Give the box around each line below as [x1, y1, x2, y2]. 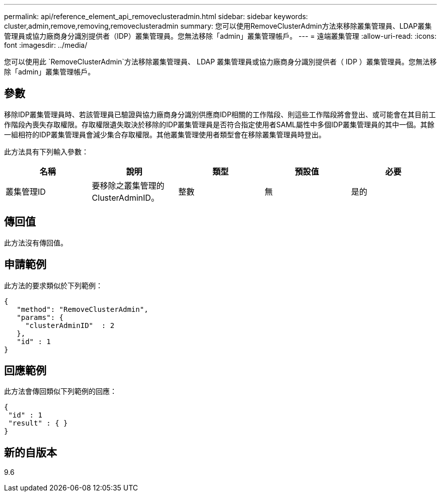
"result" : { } [8, 419, 68, 428]
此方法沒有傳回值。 [4, 238, 67, 247]
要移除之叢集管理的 [92, 180, 165, 191]
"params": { [17, 313, 64, 321]
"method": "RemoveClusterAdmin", [17, 305, 149, 313]
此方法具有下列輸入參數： [4, 147, 89, 156]
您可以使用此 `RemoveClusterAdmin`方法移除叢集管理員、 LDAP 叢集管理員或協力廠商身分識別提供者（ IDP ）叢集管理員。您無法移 [4, 57, 437, 66]
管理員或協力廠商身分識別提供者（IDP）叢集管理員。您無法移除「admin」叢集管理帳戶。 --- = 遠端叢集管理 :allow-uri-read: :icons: [4, 32, 436, 40]
